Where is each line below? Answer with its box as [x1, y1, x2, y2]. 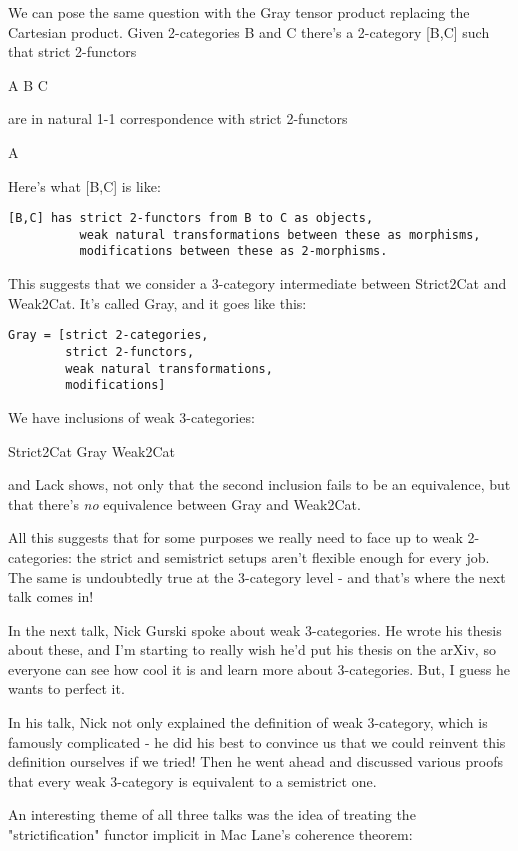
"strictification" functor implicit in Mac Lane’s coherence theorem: [8, 824, 413, 845]
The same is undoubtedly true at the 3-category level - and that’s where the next [8, 566, 506, 587]
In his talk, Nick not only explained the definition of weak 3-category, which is [8, 712, 488, 733]
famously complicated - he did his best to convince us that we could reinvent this [8, 731, 506, 752]
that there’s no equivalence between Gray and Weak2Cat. [8, 493, 361, 514]
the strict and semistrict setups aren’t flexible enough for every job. [76, 546, 490, 567]
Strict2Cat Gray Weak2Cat [8, 440, 176, 461]
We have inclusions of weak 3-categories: [8, 406, 255, 427]
